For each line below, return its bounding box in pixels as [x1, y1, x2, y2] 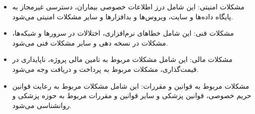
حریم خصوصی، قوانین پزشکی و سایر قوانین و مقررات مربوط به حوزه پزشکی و [12, 90, 252, 101]
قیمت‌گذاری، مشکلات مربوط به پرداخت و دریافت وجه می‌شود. [12, 63, 199, 74]
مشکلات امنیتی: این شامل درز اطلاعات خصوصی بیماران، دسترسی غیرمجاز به [12, 1, 245, 11]
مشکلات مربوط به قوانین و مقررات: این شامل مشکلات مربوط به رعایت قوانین [12, 80, 250, 91]
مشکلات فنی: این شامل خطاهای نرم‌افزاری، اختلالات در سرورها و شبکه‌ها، [12, 28, 234, 38]
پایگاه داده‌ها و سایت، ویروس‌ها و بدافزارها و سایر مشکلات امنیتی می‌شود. [12, 11, 233, 21]
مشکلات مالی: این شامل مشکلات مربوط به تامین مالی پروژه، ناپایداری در [12, 54, 233, 64]
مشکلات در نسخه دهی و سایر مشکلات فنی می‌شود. [12, 37, 168, 48]
